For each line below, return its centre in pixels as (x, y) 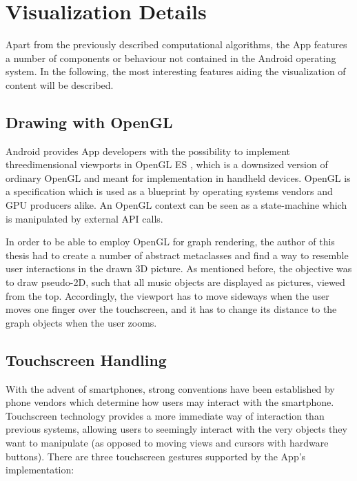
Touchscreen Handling (86, 359)
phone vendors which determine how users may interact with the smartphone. (170, 402)
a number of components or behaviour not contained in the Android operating (171, 58)
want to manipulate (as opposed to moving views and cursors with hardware (167, 442)
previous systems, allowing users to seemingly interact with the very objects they (176, 429)
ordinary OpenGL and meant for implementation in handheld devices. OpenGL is (178, 177)
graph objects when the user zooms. (81, 322)
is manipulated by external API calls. (84, 218)
